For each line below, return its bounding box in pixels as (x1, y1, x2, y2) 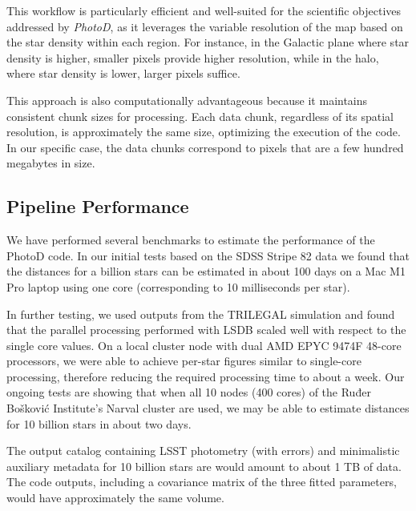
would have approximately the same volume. (6, 489, 224, 506)
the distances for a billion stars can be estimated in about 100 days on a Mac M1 (6, 263, 406, 280)
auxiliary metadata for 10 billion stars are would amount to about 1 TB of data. (6, 457, 402, 474)
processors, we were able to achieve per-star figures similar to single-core (6, 352, 361, 369)
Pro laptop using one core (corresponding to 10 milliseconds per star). (6, 278, 350, 295)
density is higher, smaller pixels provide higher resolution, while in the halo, (6, 49, 379, 66)
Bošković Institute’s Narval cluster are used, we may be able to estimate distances (6, 400, 410, 416)
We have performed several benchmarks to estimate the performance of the (6, 231, 375, 248)
